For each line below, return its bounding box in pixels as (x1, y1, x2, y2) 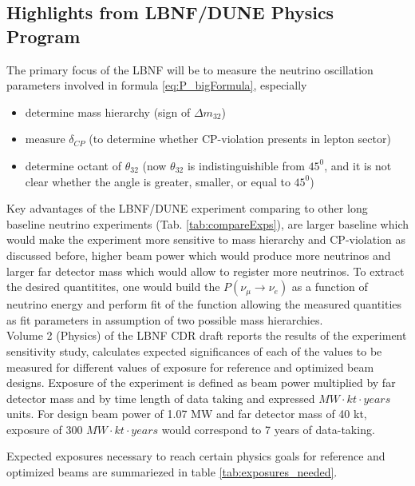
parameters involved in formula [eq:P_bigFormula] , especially (6, 77, 307, 94)
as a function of (291, 278, 368, 295)
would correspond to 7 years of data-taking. (161, 420, 375, 437)
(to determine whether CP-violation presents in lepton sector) (89, 130, 391, 147)
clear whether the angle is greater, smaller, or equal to (25, 173, 290, 189)
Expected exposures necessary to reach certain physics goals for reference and (6, 448, 385, 464)
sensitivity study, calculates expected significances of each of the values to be (6, 342, 382, 359)
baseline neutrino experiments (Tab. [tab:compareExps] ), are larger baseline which (6, 215, 409, 232)
